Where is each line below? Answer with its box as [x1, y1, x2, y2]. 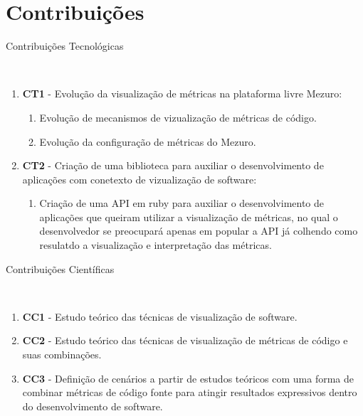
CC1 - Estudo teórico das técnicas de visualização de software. [22, 309, 298, 324]
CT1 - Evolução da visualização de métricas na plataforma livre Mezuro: [22, 86, 342, 101]
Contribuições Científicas [6, 261, 115, 276]
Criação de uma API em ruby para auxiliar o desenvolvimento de [39, 196, 325, 210]
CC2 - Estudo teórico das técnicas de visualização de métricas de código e [22, 333, 348, 348]
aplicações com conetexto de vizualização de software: [22, 171, 257, 186]
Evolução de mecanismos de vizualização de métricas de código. [39, 110, 317, 124]
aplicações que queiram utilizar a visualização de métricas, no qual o [39, 209, 338, 224]
